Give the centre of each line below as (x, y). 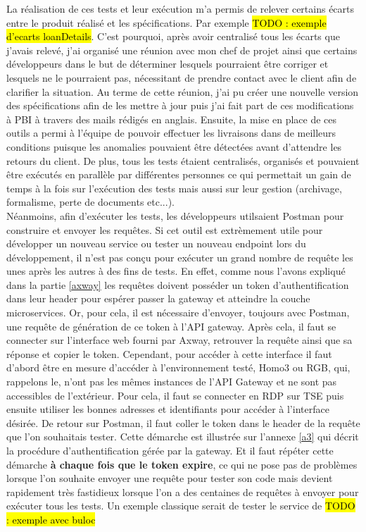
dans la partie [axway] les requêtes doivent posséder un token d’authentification (178, 284)
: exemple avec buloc (51, 519)
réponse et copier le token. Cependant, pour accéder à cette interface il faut (169, 353)
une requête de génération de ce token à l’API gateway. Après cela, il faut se (171, 326)
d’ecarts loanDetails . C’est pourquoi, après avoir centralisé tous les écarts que (173, 36)
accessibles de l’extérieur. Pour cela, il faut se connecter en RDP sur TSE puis (175, 395)
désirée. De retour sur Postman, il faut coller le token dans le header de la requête (183, 422)
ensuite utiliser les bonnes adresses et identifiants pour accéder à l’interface (168, 409)
